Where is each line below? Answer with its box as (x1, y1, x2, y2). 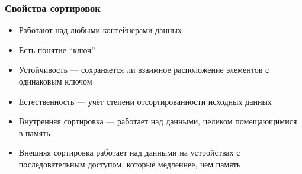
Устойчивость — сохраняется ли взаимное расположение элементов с (18, 63, 269, 76)
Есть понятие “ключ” (18, 43, 95, 56)
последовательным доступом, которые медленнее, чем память (18, 157, 241, 170)
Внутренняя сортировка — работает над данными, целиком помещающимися (18, 115, 297, 127)
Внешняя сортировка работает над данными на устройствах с (18, 146, 240, 159)
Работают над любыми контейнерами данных (18, 24, 182, 36)
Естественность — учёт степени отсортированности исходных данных (18, 95, 272, 107)
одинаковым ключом (18, 75, 92, 87)
